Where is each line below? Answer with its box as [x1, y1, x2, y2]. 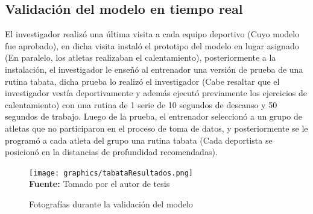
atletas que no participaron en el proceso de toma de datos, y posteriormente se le [5, 121, 308, 134]
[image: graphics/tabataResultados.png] [29, 168, 194, 177]
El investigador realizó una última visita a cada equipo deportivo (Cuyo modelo [5, 28, 300, 40]
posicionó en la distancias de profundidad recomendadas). [5, 145, 218, 158]
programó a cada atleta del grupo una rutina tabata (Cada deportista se [5, 133, 273, 146]
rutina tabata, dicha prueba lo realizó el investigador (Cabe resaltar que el [5, 75, 280, 87]
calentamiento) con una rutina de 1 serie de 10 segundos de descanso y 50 [5, 98, 277, 111]
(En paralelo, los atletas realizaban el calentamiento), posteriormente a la [5, 51, 276, 64]
